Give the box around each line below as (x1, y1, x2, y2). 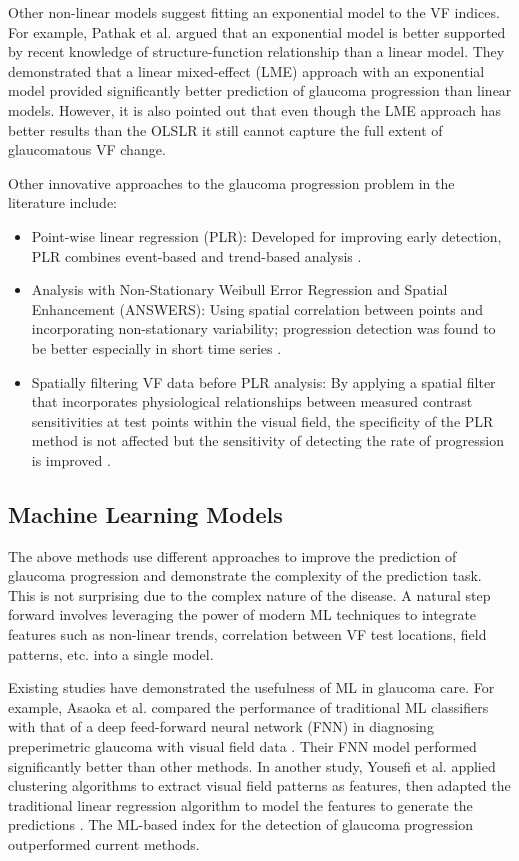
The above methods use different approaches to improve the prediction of (8, 545, 457, 566)
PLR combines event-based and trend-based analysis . (31, 245, 362, 266)
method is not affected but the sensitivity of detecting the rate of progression (31, 430, 505, 451)
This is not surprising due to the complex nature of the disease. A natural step (8, 584, 491, 605)
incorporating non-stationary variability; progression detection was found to (31, 318, 496, 339)
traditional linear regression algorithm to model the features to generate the (8, 794, 473, 815)
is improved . (31, 449, 111, 470)
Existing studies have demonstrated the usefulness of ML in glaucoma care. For (8, 677, 495, 698)
